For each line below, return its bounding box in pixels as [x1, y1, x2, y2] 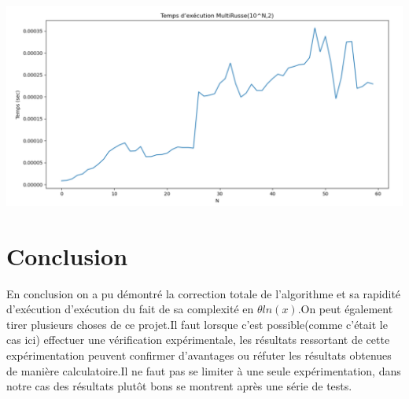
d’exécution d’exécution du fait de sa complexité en [6, 301, 254, 317]
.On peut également [297, 301, 393, 317]
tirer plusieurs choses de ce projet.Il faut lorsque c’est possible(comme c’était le [6, 316, 388, 332]
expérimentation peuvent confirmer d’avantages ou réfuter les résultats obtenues [6, 347, 392, 364]
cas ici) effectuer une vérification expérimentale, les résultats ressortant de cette [6, 331, 390, 348]
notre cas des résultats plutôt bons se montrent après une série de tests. [6, 378, 352, 394]
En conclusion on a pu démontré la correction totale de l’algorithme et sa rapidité [6, 285, 401, 301]
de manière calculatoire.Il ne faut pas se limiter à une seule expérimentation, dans [6, 362, 401, 379]
